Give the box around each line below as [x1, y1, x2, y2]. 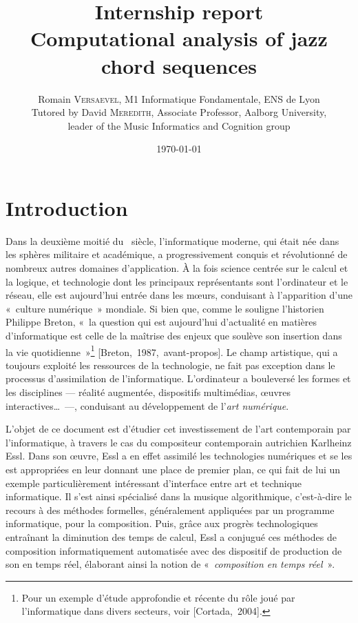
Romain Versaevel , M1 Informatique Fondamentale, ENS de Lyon [38, 91, 320, 106]
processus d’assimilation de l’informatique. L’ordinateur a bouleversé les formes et [6, 371, 351, 386]
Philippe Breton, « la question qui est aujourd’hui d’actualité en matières [6, 315, 317, 329]
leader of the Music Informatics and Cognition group [67, 118, 291, 132]
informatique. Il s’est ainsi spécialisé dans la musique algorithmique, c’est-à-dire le [6, 489, 352, 504]
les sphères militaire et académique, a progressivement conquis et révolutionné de [6, 247, 348, 261]
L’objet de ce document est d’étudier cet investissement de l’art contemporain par [6, 422, 351, 436]
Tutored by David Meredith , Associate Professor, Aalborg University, [31, 105, 327, 119]
